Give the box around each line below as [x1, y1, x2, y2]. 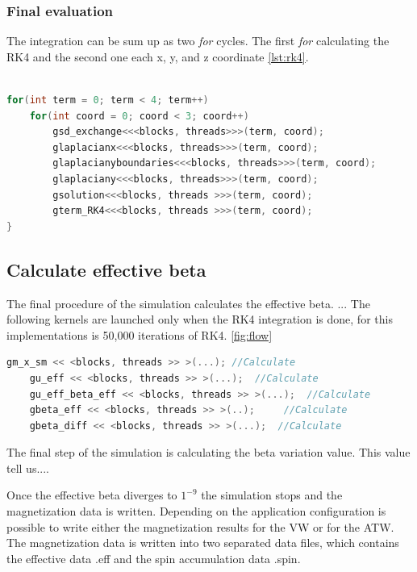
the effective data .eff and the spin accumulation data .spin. [6, 549, 301, 566]
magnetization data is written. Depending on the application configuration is [6, 503, 386, 520]
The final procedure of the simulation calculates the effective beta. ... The [6, 294, 370, 311]
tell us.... [6, 459, 49, 476]
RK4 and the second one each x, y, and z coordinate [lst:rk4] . [6, 48, 309, 65]
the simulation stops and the [201, 486, 343, 503]
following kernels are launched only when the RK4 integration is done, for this [6, 311, 393, 328]
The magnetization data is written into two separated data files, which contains [6, 534, 399, 551]
